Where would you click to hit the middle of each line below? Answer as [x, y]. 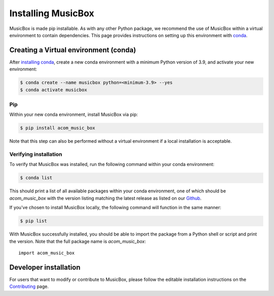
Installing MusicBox [52, 13]
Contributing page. [29, 286]
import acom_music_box [47, 253]
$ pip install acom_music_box [58, 128]
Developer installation [45, 267]
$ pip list [33, 221]
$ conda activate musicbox [54, 90]
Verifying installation [36, 154]
